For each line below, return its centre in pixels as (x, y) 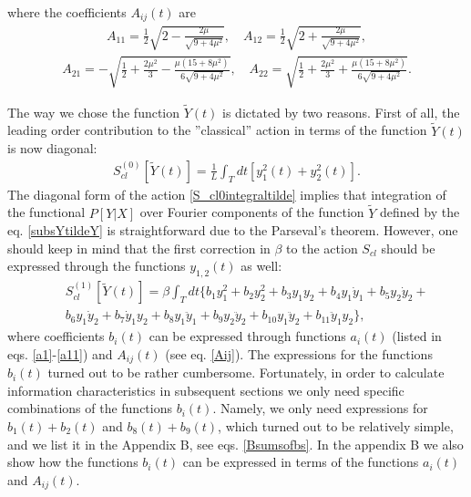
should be (408, 248)
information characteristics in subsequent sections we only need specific (206, 390)
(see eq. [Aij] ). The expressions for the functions (299, 353)
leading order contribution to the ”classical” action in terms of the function (217, 130)
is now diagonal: (52, 148)
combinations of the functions (90, 408)
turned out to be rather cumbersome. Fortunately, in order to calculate (246, 373)
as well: (261, 266)
